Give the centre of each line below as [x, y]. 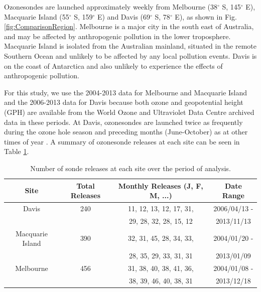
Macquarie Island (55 [37, 16]
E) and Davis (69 [124, 16]
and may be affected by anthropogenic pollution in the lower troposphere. [117, 36]
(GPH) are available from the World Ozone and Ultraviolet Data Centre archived [129, 112]
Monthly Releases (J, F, [161, 185]
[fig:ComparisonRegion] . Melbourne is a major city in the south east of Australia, [129, 26]
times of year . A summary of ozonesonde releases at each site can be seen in [122, 141]
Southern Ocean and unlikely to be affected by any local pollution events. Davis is [130, 55]
